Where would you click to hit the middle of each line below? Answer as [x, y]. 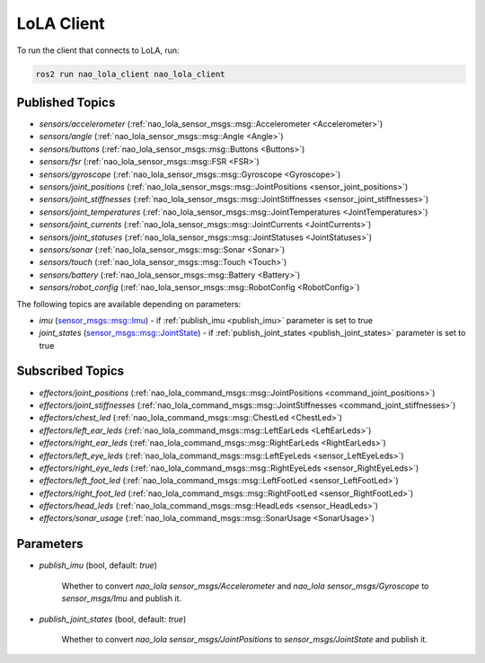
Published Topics [66, 102]
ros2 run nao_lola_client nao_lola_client [130, 74]
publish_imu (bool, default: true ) [98, 565]
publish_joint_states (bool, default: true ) [113, 619]
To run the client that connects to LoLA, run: [98, 50]
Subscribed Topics [71, 371]
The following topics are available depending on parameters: [129, 304]
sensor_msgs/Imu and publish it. [122, 598]
